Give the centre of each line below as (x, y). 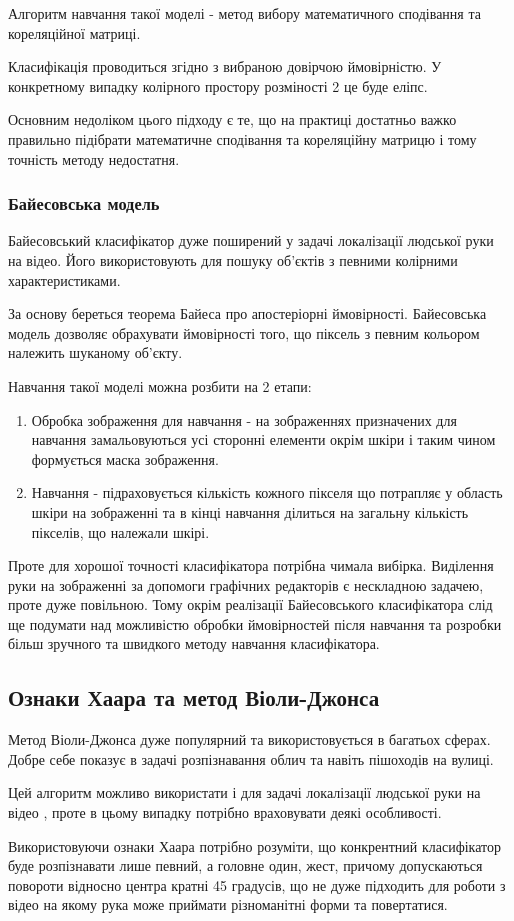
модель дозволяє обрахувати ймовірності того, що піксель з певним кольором (244, 332)
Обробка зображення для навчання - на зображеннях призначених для (244, 419)
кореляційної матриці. (74, 32)
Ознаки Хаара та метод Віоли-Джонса (194, 697)
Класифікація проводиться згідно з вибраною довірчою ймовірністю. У (225, 66)
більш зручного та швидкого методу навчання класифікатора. (194, 643)
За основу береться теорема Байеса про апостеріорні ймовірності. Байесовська (247, 313)
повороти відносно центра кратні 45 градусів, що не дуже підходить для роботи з (257, 884)
